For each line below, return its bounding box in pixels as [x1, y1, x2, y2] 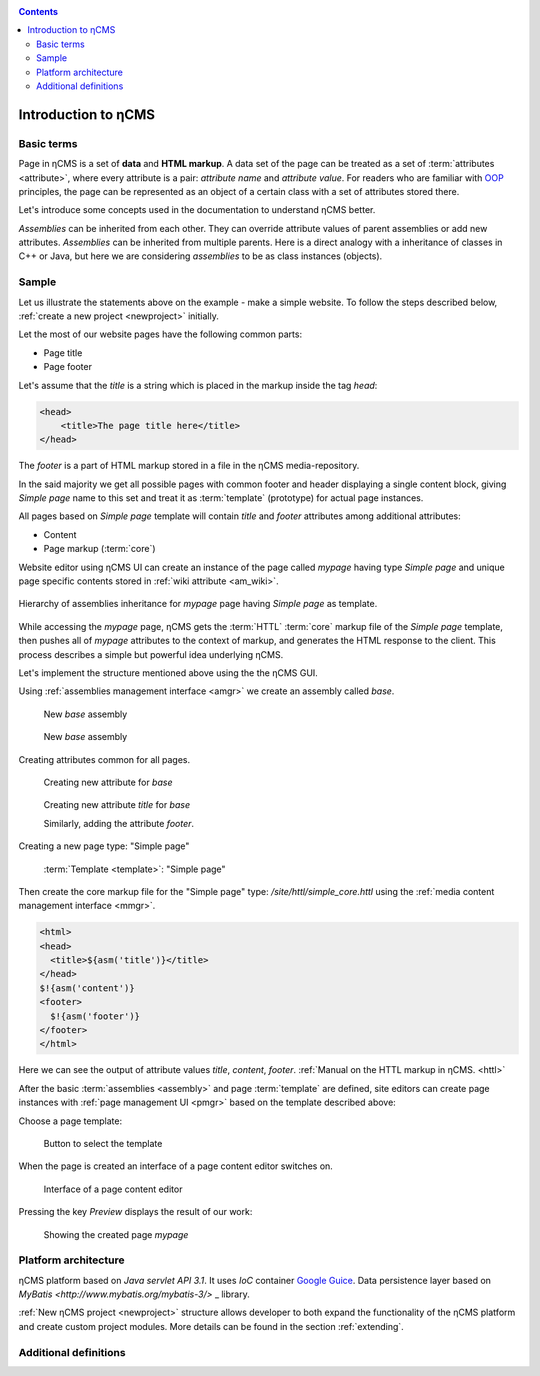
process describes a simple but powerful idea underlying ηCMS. [18, 648, 284, 660]
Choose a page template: [18, 1115, 123, 1127]
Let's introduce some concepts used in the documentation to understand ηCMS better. [18, 204, 376, 216]
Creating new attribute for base [43, 776, 173, 788]
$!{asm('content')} [39, 982, 135, 994]
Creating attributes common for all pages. [18, 753, 191, 765]
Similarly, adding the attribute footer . [43, 817, 195, 829]
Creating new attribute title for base [43, 799, 190, 811]
